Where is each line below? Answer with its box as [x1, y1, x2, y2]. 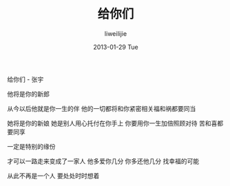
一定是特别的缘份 [7, 142, 56, 150]
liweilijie [104, 29, 127, 38]
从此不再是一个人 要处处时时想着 [7, 172, 100, 180]
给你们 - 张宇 [7, 75, 44, 83]
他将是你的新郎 [7, 90, 50, 98]
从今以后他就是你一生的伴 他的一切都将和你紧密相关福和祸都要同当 [7, 104, 196, 112]
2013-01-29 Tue [92, 43, 139, 51]
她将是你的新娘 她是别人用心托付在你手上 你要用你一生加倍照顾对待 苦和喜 [7, 118, 218, 127]
